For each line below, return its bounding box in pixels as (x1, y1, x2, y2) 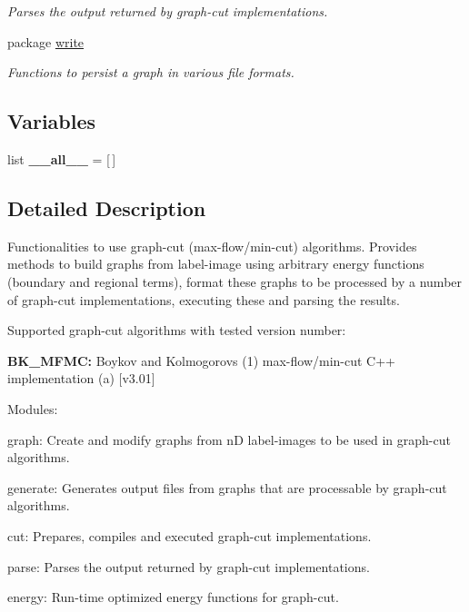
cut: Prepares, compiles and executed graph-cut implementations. (7, 526, 372, 545)
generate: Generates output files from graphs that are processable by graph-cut (7, 478, 447, 497)
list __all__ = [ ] (7, 149, 116, 168)
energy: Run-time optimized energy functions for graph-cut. (7, 587, 339, 607)
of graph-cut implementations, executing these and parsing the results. (7, 290, 400, 309)
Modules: (7, 399, 58, 418)
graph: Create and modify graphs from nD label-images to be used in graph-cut (7, 429, 451, 449)
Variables (7, 107, 96, 135)
